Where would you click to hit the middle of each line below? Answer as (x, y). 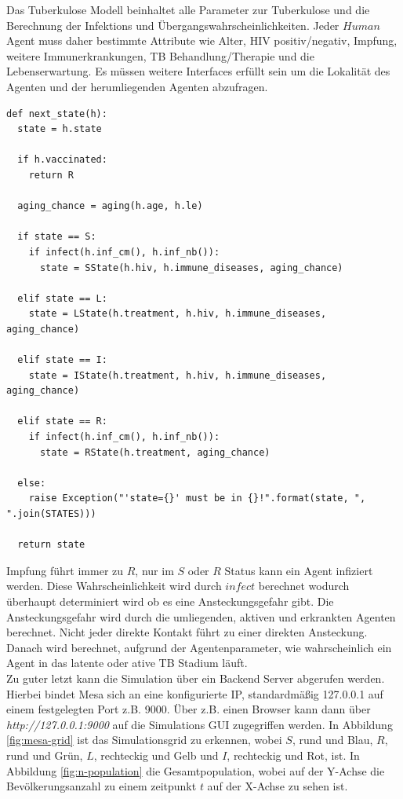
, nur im (154, 570)
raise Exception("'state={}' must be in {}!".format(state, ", (197, 498)
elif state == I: (62, 360)
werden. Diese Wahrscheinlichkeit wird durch (114, 586)
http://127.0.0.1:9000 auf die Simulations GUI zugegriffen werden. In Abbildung (200, 724)
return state (51, 545)
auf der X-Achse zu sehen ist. (278, 786)
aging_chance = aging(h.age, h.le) (110, 206)
